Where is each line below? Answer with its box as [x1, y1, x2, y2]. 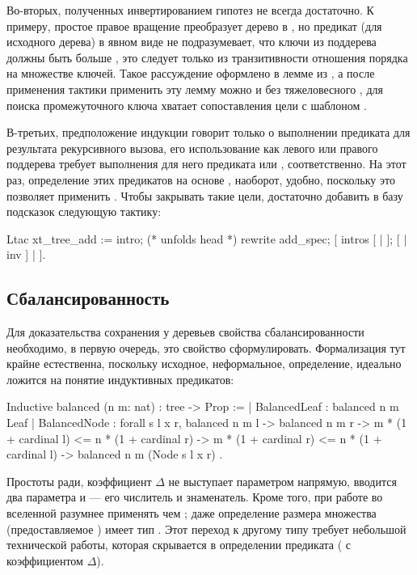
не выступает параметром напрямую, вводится [168, 472, 397, 489]
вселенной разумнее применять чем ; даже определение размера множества [6, 505, 377, 522]
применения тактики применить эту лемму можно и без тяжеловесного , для [6, 80, 383, 97]
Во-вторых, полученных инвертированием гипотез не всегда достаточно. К [6, 2, 374, 18]
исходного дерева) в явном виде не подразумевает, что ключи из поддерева [6, 33, 377, 50]
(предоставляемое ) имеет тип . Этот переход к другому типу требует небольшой [6, 520, 406, 537]
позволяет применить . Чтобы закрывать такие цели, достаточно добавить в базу [6, 187, 403, 204]
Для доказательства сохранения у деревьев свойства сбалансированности [6, 323, 364, 340]
